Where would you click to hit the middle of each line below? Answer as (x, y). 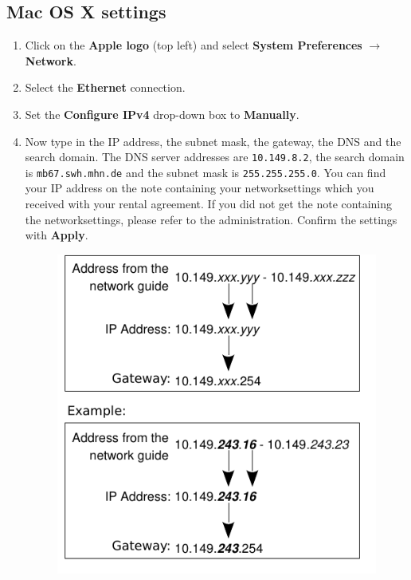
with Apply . (57, 235)
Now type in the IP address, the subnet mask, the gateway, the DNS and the (213, 141)
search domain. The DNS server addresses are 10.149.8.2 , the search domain (215, 157)
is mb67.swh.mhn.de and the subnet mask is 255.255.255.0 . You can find (205, 172)
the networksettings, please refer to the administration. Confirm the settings (211, 219)
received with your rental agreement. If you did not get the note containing (209, 204)
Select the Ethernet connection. (105, 87)
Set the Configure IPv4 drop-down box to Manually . (162, 114)
